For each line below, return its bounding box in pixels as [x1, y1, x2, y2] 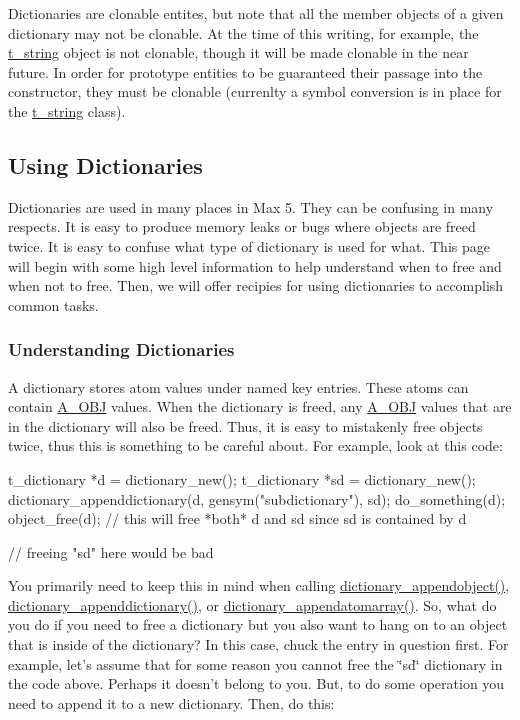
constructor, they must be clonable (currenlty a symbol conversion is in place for [8, 81, 502, 102]
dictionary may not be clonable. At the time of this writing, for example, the [8, 22, 479, 43]
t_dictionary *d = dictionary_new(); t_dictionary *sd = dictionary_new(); [8, 468, 476, 489]
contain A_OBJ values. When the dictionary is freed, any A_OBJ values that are [8, 396, 512, 417]
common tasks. [8, 294, 99, 315]
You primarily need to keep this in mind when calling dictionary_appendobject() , [8, 575, 510, 596]
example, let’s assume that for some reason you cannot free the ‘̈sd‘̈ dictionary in [8, 653, 503, 674]
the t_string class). [8, 100, 126, 121]
